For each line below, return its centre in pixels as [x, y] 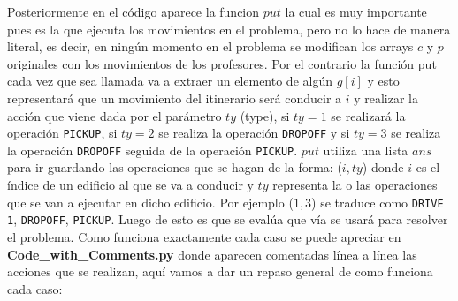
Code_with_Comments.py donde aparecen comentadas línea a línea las [212, 254]
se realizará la [368, 115]
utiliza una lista [366, 150]
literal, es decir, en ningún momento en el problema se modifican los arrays [210, 46]
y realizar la [386, 98]
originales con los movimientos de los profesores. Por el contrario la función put [222, 63]
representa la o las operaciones [355, 185]
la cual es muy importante [356, 11]
